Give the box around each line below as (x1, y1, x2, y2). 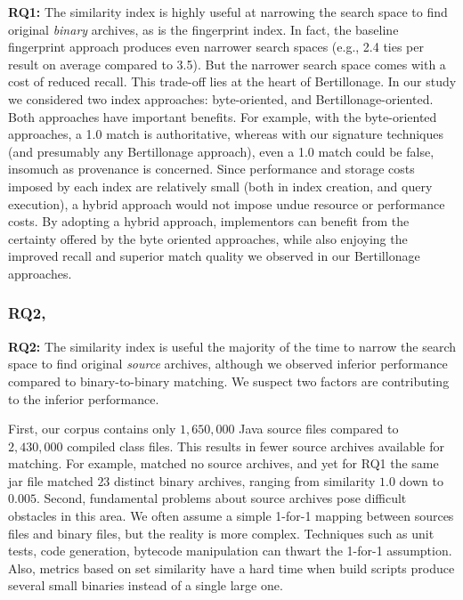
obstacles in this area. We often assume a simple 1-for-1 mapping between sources (8, 507, 454, 525)
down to (399, 471, 443, 490)
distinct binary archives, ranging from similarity (114, 471, 376, 490)
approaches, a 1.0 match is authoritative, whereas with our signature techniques (8, 125, 444, 143)
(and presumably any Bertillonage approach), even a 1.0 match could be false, (8, 142, 435, 160)
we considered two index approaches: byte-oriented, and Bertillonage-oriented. (8, 89, 434, 108)
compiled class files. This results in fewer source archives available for (67, 436, 444, 455)
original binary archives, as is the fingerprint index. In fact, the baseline (8, 20, 399, 38)
